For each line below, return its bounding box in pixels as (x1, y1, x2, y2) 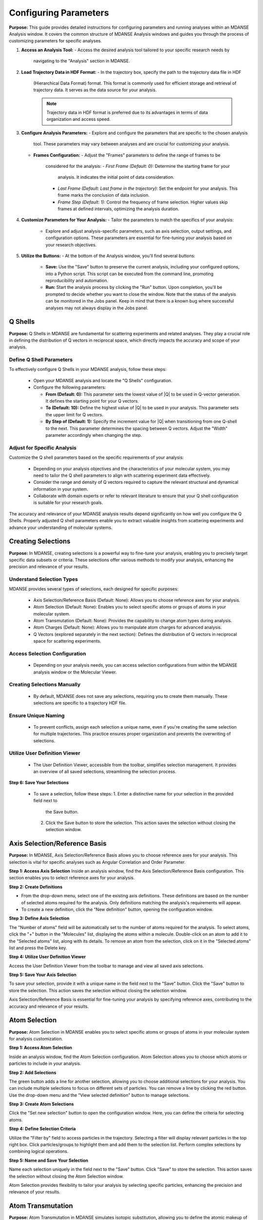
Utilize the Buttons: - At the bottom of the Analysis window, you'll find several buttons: (21, 253, 196, 259)
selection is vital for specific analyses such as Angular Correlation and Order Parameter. (9, 859, 186, 865)
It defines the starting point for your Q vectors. (45, 398, 139, 404)
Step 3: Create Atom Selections (9, 1101, 74, 1107)
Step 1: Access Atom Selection (9, 1045, 73, 1051)
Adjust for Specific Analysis (9, 444, 77, 451)
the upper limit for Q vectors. (45, 411, 104, 417)
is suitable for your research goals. (33, 500, 103, 506)
